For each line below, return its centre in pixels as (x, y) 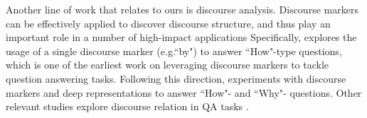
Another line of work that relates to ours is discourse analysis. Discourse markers (182, 9)
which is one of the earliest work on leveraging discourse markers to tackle (167, 65)
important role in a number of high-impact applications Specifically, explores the (181, 37)
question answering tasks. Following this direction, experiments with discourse (176, 78)
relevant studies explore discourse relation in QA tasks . (127, 106)
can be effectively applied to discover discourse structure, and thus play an (168, 23)
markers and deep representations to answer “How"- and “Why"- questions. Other (184, 92)
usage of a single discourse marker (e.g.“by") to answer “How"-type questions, (174, 51)
